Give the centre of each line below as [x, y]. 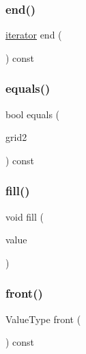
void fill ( [25, 216]
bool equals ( [33, 114]
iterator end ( [34, 35]
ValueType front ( [43, 319]
